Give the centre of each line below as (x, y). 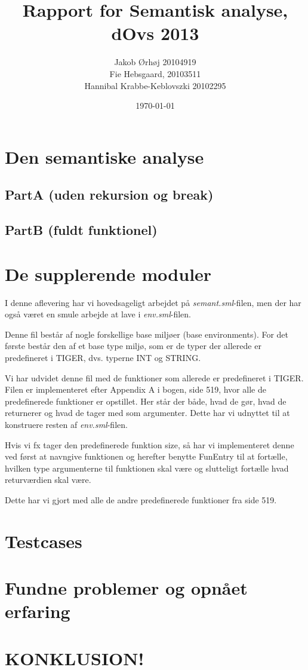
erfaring (38, 611)
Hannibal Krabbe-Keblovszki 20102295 (155, 85)
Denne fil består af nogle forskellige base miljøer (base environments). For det (147, 334)
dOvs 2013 (155, 33)
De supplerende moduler (108, 273)
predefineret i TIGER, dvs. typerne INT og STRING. (103, 357)
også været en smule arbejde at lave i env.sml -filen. (98, 314)
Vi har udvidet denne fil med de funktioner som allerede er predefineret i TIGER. (154, 377)
